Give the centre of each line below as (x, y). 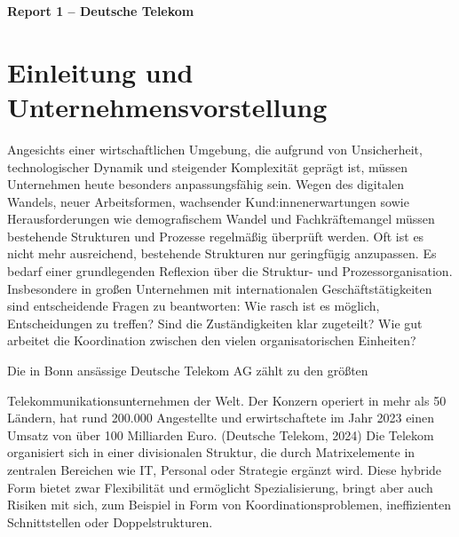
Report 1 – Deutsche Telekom (101, 11)
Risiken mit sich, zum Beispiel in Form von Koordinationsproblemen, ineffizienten (229, 505)
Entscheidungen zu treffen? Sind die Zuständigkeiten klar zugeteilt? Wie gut (215, 323)
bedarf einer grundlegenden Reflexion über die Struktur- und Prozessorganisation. (230, 271)
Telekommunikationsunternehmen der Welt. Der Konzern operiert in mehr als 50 (227, 400)
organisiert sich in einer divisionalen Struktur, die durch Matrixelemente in (211, 452)
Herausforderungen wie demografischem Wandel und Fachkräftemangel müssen (221, 219)
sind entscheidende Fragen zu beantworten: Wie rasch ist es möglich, (194, 306)
